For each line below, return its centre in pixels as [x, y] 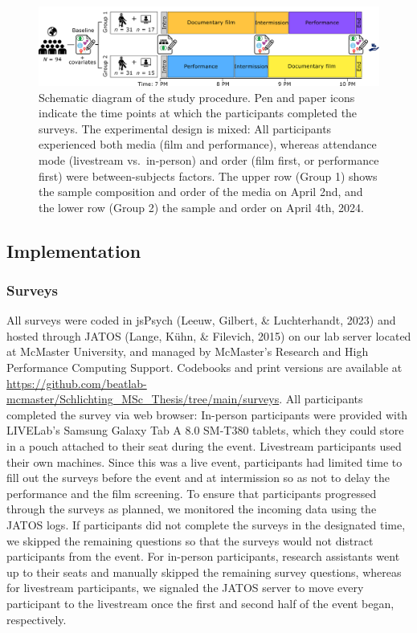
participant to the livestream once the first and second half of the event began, [200, 603]
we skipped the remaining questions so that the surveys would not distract [190, 540]
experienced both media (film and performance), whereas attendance [208, 144]
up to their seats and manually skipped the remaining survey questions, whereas [204, 572]
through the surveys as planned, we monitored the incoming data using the [192, 509]
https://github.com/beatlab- [77, 383]
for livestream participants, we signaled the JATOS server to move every [185, 588]
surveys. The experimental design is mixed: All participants [185, 128]
